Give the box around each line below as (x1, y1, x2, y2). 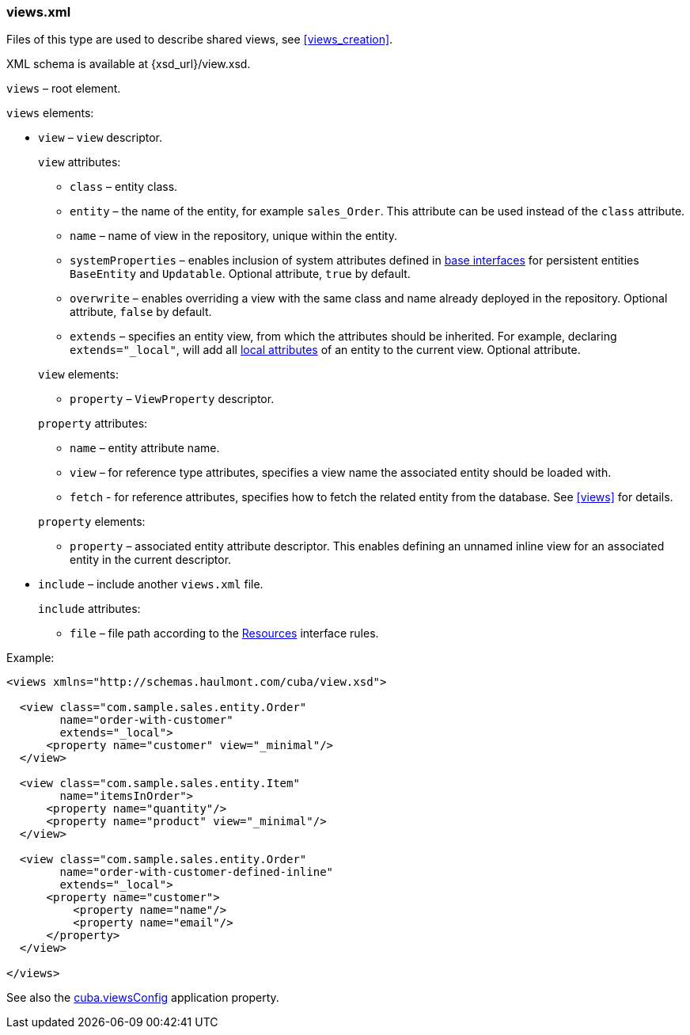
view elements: (38, 367, 119, 382)
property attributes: (38, 417, 148, 431)
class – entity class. (70, 180, 178, 194)
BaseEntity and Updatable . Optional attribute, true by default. (70, 267, 411, 281)
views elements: (6, 106, 94, 120)
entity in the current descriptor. (70, 553, 232, 567)
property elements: (38, 515, 146, 529)
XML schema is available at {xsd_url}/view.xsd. (6, 57, 251, 71)
